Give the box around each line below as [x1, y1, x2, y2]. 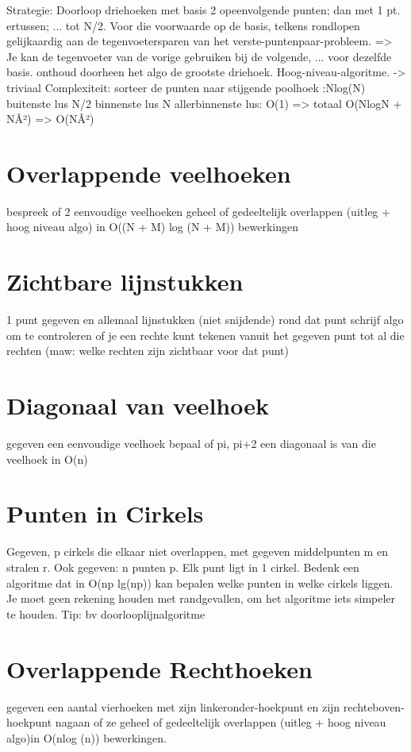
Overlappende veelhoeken [6, 156, 291, 189]
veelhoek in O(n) [6, 450, 88, 467]
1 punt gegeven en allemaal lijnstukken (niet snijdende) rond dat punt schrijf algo [6, 311, 404, 328]
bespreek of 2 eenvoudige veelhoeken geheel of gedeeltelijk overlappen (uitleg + [6, 202, 390, 219]
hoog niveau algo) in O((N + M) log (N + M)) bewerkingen [6, 218, 298, 235]
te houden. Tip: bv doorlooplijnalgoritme [6, 605, 205, 622]
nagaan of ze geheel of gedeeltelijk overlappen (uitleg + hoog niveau [55, 714, 386, 731]
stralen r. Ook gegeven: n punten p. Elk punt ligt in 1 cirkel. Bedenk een [6, 559, 359, 575]
